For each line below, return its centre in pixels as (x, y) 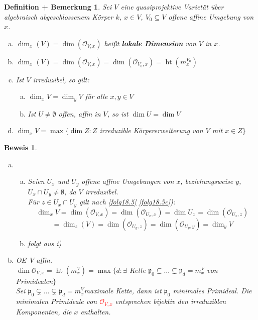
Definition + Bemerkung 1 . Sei (58, 7)
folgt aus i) (45, 243)
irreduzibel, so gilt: (61, 79)
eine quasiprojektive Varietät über (172, 7)
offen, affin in (80, 113)
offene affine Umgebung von (211, 16)
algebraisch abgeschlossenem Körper (59, 16)
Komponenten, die (44, 311)
